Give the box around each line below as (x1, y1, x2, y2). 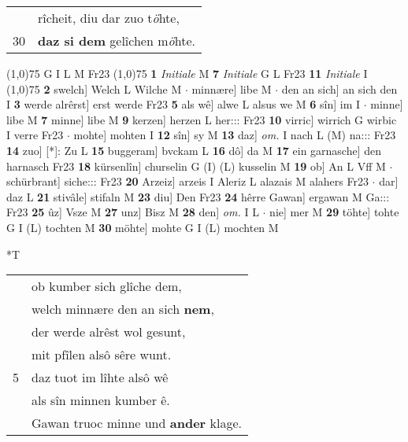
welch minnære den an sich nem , (32, 300, 214, 319)
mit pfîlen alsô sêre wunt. (32, 345, 172, 364)
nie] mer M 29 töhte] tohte (269, 204, 399, 220)
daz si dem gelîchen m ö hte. (38, 31, 195, 50)
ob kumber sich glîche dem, (32, 277, 182, 296)
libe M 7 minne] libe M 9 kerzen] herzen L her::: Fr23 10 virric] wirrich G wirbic (6, 111, 397, 127)
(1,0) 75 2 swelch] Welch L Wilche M (6, 80, 182, 97)
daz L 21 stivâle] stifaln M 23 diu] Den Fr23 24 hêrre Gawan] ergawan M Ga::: (6, 188, 390, 204)
